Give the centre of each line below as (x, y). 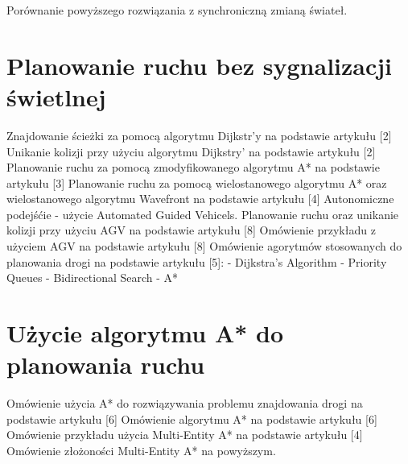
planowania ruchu (106, 365)
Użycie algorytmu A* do (145, 333)
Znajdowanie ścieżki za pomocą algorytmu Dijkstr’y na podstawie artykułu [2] (199, 135)
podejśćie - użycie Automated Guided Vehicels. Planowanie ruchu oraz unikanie (203, 214)
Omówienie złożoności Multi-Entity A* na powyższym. (141, 450)
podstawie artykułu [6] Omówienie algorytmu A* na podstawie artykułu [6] (192, 418)
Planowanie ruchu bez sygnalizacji (200, 65)
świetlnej (56, 96)
